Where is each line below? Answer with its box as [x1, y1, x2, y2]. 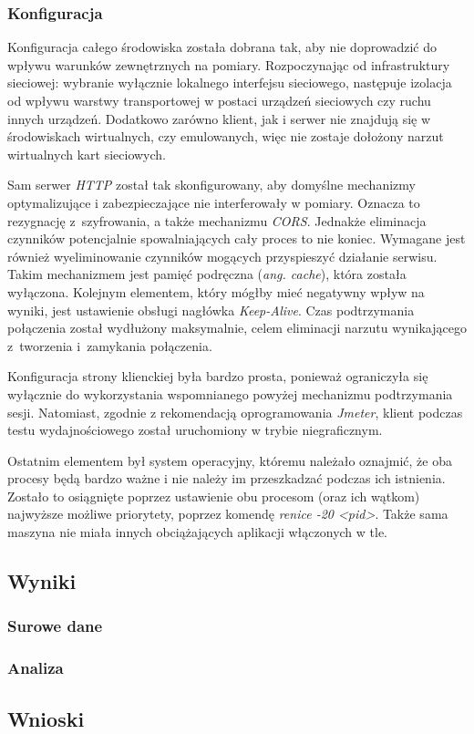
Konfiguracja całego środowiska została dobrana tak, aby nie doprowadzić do [7, 37, 438, 57]
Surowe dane [7, 615, 103, 637]
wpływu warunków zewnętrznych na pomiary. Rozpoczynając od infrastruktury [7, 55, 450, 74]
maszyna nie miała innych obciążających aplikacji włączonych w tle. [7, 522, 388, 542]
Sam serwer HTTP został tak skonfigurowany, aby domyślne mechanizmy [7, 175, 416, 194]
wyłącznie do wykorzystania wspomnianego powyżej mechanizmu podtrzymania [7, 384, 453, 403]
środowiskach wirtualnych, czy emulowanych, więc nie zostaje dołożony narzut [7, 127, 444, 146]
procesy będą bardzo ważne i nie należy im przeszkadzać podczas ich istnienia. [7, 469, 446, 488]
